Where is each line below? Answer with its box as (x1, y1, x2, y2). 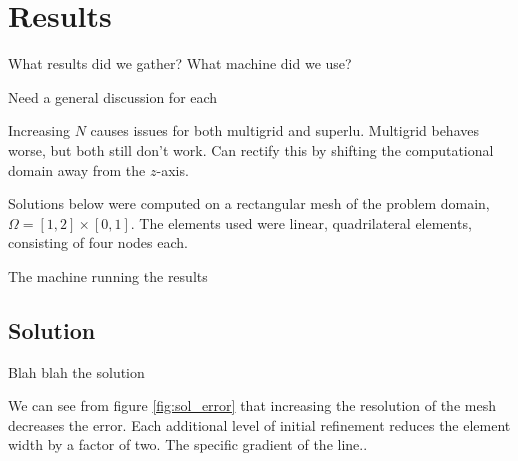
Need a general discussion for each (8, 86, 218, 107)
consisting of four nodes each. (8, 232, 188, 253)
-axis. (156, 159, 189, 180)
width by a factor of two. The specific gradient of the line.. (8, 434, 368, 455)
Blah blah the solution (8, 361, 145, 382)
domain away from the (8, 159, 146, 180)
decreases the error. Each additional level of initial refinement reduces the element (8, 414, 511, 435)
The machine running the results (8, 265, 208, 286)
